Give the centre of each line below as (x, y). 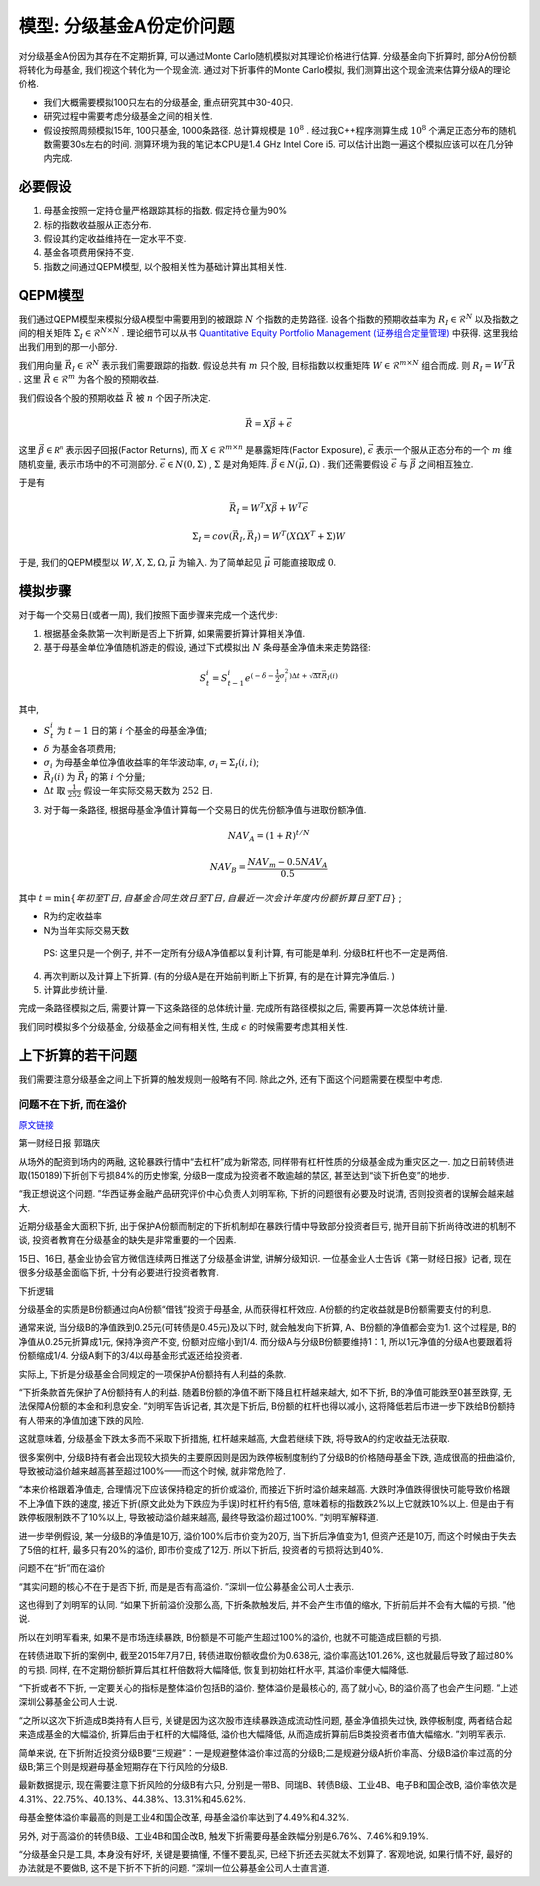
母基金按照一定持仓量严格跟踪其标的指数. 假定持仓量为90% (165, 211)
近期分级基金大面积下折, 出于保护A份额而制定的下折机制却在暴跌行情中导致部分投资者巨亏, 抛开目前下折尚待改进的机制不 (267, 1226)
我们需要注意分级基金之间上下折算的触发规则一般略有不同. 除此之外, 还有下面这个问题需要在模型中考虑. (230, 1079)
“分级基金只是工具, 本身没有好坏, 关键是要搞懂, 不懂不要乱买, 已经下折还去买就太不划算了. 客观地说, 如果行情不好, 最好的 (265, 1854)
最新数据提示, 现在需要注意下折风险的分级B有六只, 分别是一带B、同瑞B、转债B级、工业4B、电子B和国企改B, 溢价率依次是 (268, 1785)
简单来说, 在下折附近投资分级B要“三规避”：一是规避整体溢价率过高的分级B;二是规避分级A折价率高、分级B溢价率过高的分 (265, 1752)
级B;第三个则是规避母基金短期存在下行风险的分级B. (123, 1766)
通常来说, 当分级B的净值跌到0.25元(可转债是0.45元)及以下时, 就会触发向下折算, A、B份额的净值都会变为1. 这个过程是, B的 (267, 1327)
